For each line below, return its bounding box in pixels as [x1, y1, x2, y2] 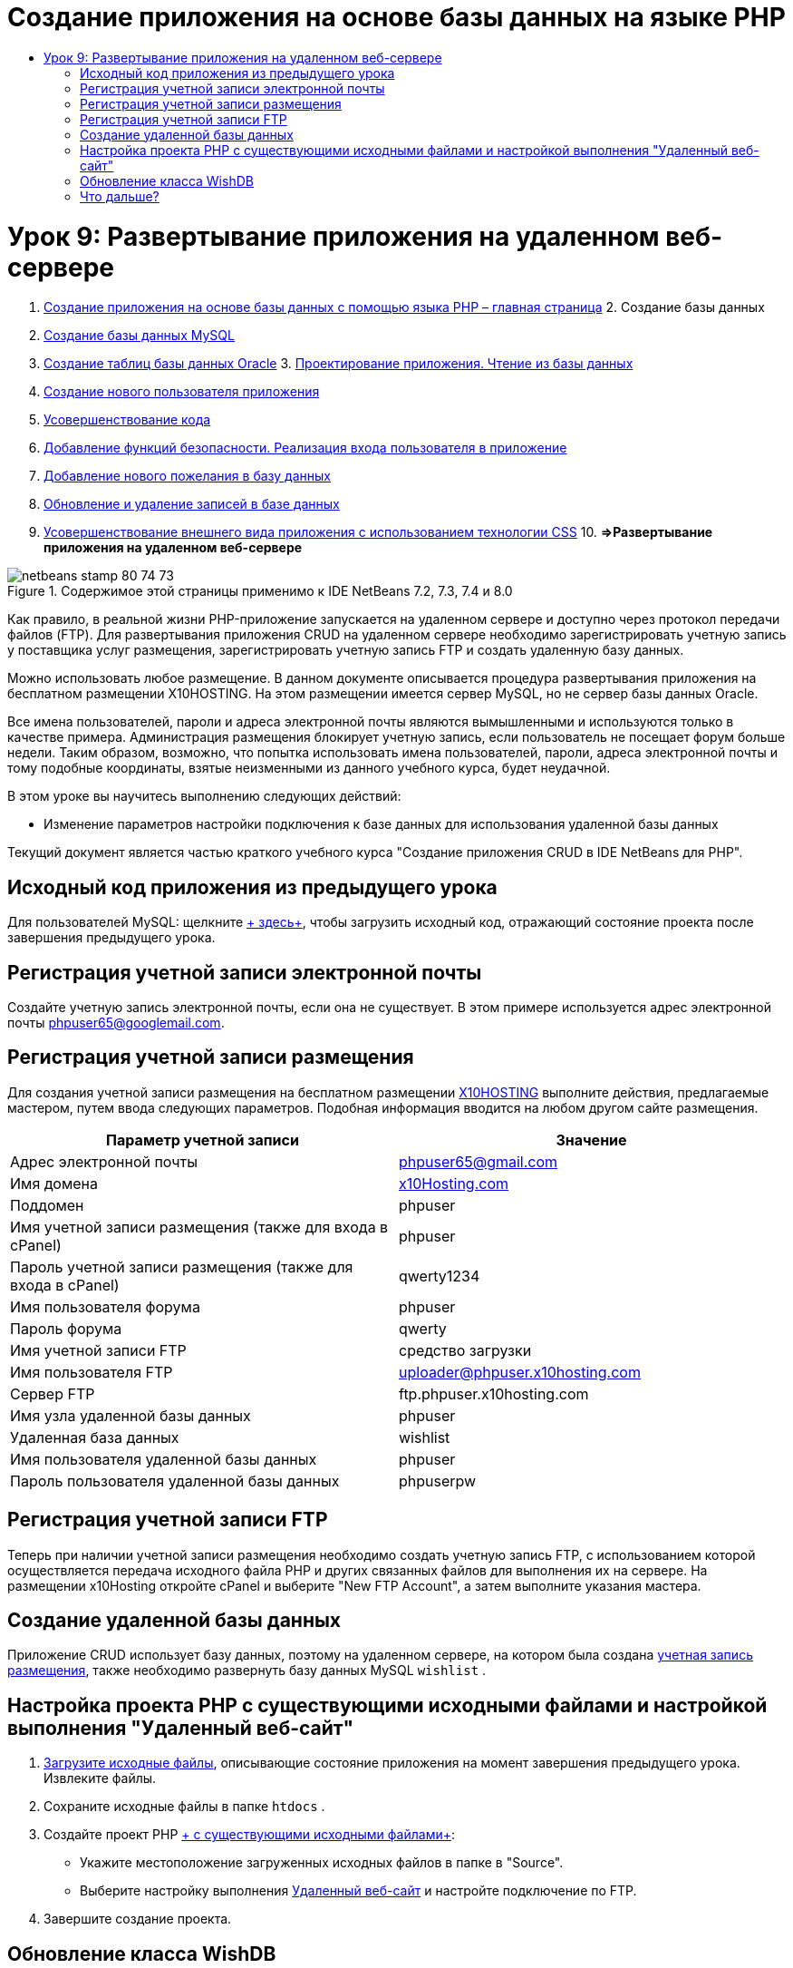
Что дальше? [80, 188, 160, 204]
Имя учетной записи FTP [10, 1340, 187, 1359]
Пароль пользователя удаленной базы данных [10, 1471, 340, 1490]
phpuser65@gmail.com [399, 1152, 558, 1171]
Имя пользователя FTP [10, 1362, 173, 1381]
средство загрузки [399, 1340, 532, 1359]
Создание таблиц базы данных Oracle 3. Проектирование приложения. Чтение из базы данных [44, 356, 633, 372]
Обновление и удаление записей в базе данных [44, 496, 340, 512]
